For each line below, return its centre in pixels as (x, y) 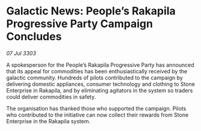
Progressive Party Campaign (80, 24)
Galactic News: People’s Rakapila (91, 11)
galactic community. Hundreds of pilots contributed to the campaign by (95, 78)
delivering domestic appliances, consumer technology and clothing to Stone (101, 84)
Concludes (34, 37)
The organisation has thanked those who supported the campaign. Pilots (96, 108)
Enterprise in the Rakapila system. (48, 121)
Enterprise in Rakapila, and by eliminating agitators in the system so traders (100, 90)
